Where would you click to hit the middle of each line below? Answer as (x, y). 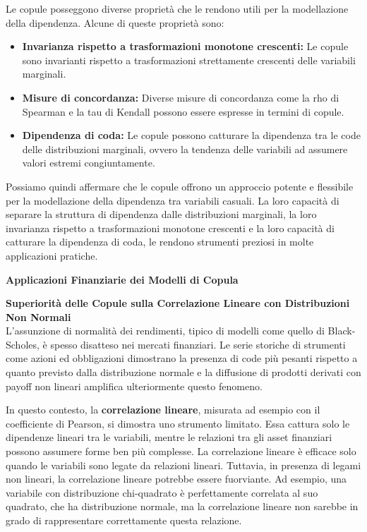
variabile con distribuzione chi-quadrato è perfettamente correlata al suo (162, 492)
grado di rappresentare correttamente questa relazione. (124, 520)
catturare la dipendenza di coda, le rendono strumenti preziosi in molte (160, 242)
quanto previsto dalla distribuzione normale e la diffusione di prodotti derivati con (183, 372)
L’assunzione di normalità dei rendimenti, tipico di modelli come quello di (165, 331)
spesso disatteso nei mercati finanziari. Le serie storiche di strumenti (198, 344)
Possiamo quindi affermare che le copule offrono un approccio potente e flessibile (180, 186)
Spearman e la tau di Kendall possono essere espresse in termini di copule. (183, 111)
